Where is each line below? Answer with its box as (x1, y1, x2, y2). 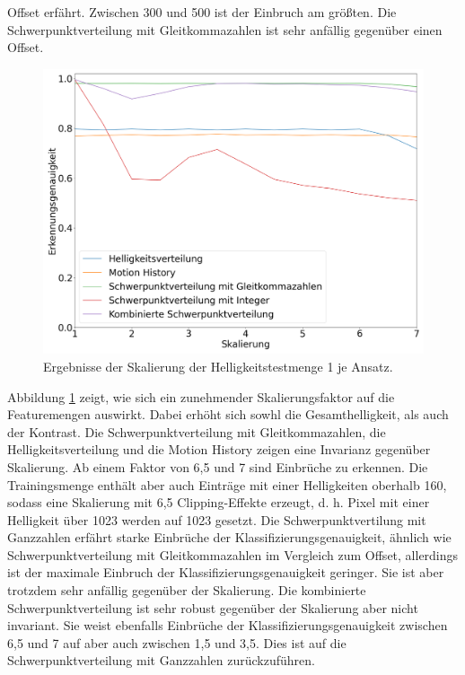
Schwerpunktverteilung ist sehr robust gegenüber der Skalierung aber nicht (7, 598, 418, 617)
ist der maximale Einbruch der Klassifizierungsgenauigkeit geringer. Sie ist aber (7, 563, 444, 582)
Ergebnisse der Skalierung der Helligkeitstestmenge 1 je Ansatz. (43, 356, 393, 375)
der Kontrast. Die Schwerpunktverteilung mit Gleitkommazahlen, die (7, 422, 386, 441)
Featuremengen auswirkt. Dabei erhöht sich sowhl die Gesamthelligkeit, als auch (7, 405, 449, 424)
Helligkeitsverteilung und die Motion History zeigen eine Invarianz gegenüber (7, 440, 431, 459)
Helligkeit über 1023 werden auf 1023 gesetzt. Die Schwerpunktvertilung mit (7, 510, 426, 529)
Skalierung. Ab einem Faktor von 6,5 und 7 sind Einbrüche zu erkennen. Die (7, 457, 428, 476)
